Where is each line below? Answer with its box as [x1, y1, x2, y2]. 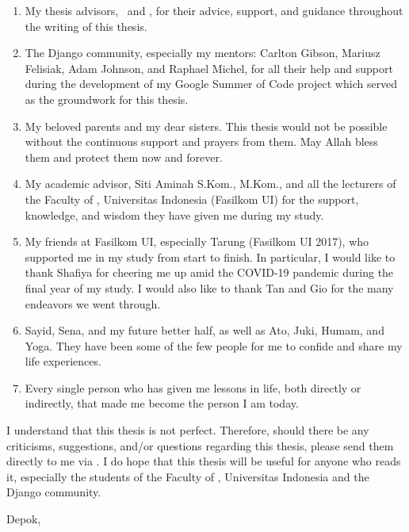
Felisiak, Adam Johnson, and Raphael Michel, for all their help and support [25, 59, 393, 76]
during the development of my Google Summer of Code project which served [25, 75, 398, 92]
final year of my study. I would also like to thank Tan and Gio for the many [25, 279, 394, 296]
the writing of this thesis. [25, 17, 147, 34]
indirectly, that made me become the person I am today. [25, 395, 299, 411]
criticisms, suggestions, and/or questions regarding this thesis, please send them [6, 437, 394, 454]
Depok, [6, 511, 41, 527]
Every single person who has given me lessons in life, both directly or [25, 379, 361, 396]
